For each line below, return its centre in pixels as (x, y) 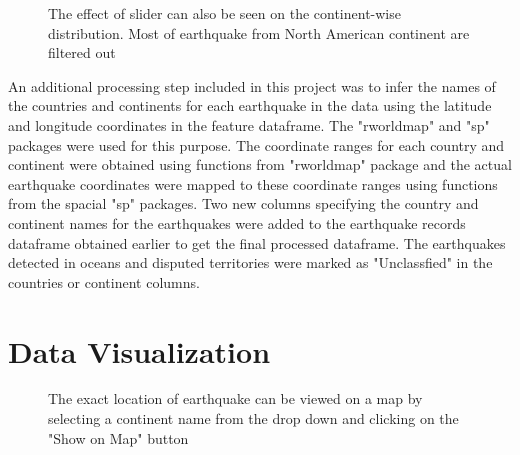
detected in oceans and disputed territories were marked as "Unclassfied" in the (250, 262)
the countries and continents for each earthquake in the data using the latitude (250, 105)
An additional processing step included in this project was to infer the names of (252, 85)
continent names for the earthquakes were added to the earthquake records (237, 222)
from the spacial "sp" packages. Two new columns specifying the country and (243, 203)
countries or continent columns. (104, 281)
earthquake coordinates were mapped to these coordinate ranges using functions (253, 183)
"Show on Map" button (118, 437)
